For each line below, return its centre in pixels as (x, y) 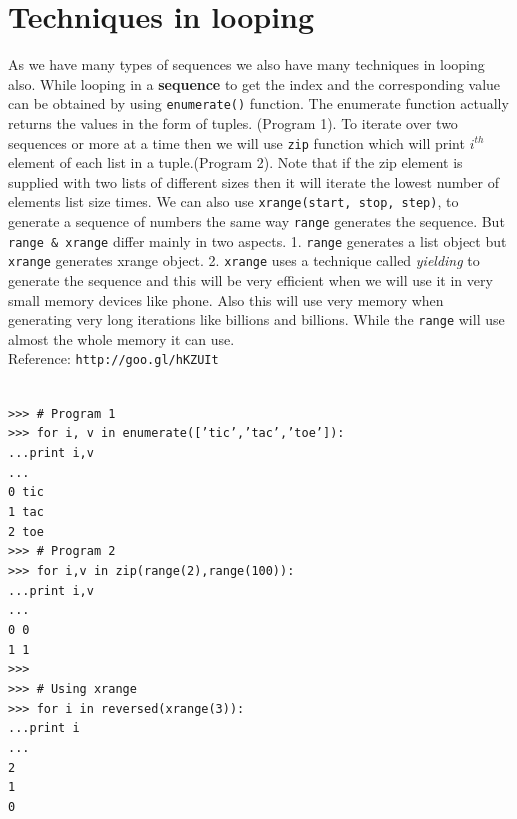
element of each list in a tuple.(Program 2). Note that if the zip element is (235, 162)
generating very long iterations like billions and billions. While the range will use (256, 319)
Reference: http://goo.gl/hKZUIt (113, 358)
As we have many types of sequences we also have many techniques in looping (246, 64)
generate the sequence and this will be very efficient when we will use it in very (250, 280)
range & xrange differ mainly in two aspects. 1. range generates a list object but (257, 240)
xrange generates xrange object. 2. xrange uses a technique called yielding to (244, 260)
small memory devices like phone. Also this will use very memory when (226, 299)
